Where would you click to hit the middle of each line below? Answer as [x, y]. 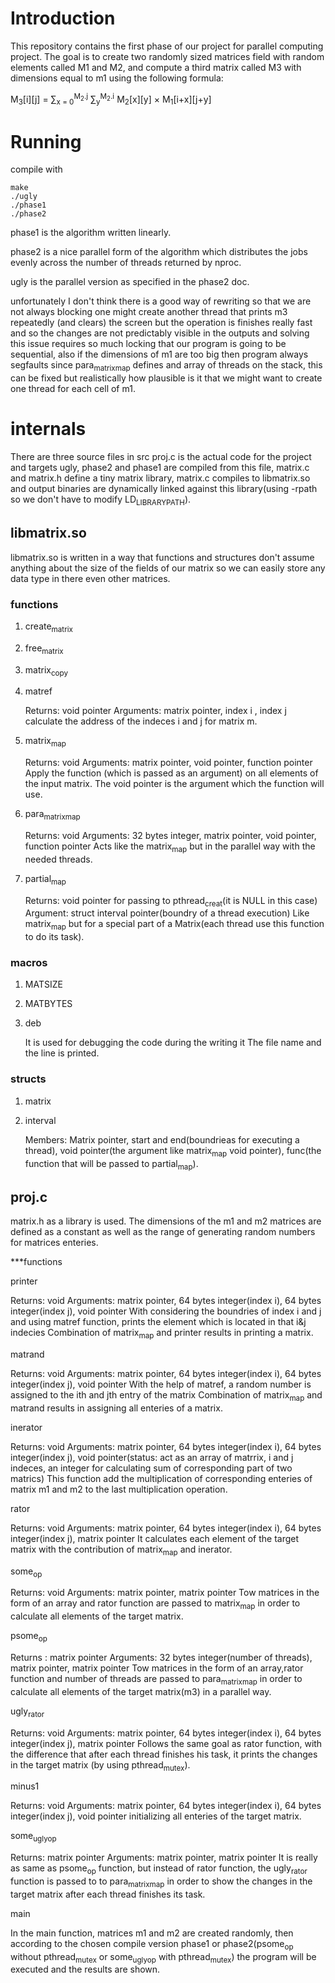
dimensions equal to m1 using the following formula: [117, 78]
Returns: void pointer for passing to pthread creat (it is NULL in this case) [171, 901]
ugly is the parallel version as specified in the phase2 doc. [130, 282]
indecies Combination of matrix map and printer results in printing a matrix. [162, 1334]
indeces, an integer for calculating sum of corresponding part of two [151, 1468]
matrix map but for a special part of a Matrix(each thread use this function [174, 925]
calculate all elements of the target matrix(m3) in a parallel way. [141, 1691]
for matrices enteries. [54, 1243]
